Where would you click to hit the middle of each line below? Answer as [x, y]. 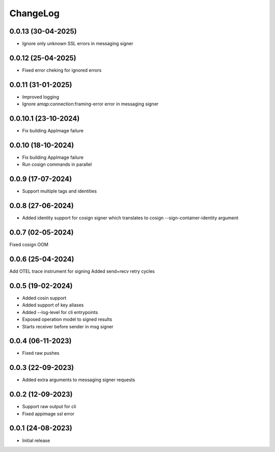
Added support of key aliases [53, 305]
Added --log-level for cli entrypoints [60, 312]
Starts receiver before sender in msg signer [68, 326]
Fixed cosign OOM [29, 245]
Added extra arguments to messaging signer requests [79, 380]
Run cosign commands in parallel [57, 164]
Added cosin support [44, 298]
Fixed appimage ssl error [48, 414]
